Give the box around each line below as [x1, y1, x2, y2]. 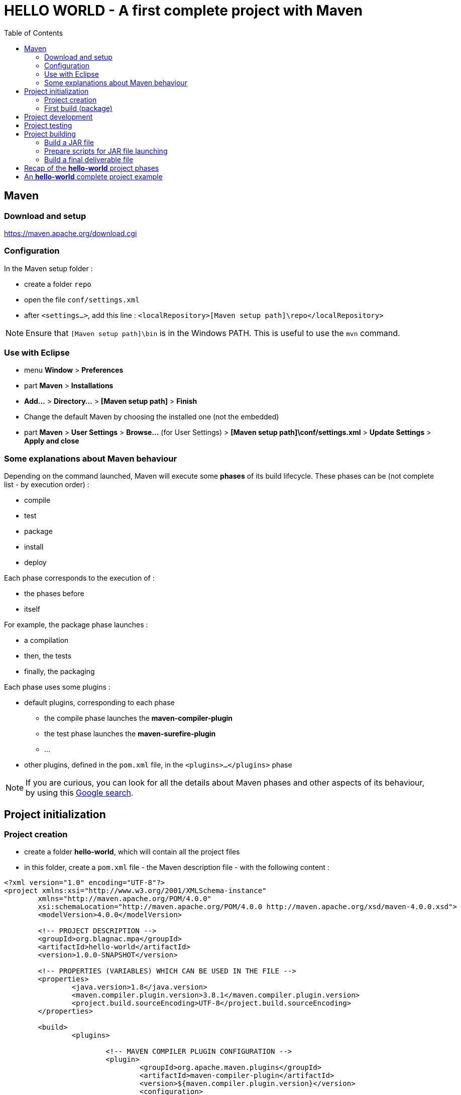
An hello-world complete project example [24, 172, 163, 181]
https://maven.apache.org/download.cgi [4, 229, 137, 238]
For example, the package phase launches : [4, 620, 148, 629]
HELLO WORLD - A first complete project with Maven [4, 2, 363, 19]
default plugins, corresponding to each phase [24, 698, 175, 707]
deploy [24, 558, 47, 567]
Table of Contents [4, 28, 63, 37]
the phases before [24, 589, 84, 598]
